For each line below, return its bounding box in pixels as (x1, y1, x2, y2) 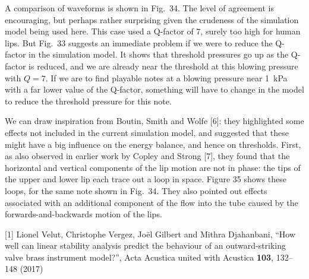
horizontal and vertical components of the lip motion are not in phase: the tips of (5, 161, 301, 173)
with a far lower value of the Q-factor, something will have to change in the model (5, 83, 304, 96)
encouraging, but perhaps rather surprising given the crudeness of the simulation (5, 13, 299, 26)
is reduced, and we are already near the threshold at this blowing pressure (29, 59, 298, 72)
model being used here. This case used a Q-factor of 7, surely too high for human (5, 25, 301, 37)
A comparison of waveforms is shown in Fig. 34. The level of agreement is (5, 2, 274, 14)
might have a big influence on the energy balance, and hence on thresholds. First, (5, 138, 301, 150)
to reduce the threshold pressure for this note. (5, 94, 172, 107)
